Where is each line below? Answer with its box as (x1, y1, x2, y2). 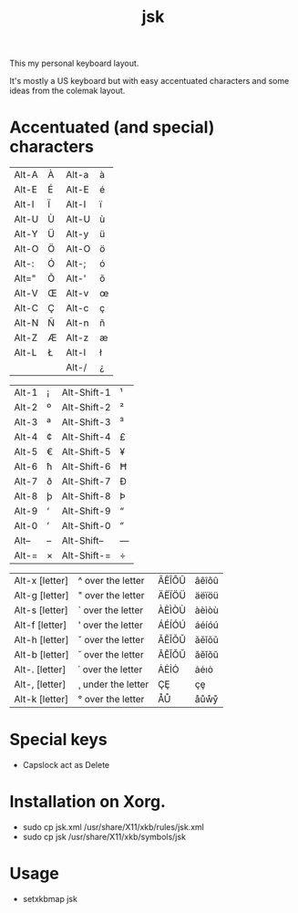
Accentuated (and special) (9, 117, 215, 138)
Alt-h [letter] (14, 634, 69, 647)
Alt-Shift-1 (61, 386, 111, 399)
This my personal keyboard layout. (9, 57, 139, 69)
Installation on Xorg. (9, 792, 167, 813)
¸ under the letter (77, 678, 149, 690)
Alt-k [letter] (14, 693, 69, 706)
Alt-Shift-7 (61, 475, 111, 488)
